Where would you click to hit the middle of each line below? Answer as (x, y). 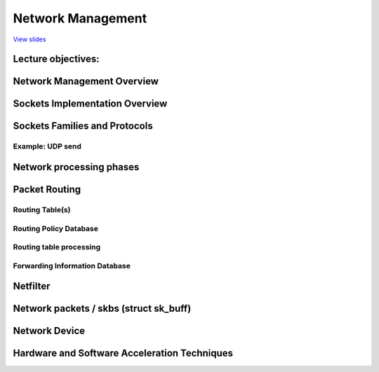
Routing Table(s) (42, 209)
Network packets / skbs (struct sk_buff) (102, 309)
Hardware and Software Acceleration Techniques (123, 353)
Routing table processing (57, 247)
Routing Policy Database (55, 228)
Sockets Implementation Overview (90, 104)
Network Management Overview (86, 82)
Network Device (49, 331)
